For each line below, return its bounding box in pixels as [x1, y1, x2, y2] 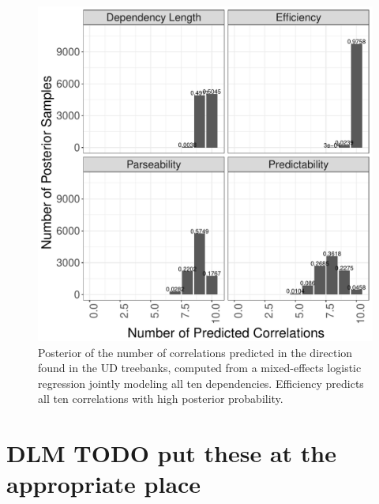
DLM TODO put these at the [6, 437, 337, 469]
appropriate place [6, 468, 201, 500]
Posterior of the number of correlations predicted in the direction [38, 344, 353, 360]
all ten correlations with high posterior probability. [38, 390, 283, 407]
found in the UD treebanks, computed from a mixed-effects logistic [38, 359, 362, 376]
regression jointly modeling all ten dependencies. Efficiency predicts [38, 374, 364, 391]
